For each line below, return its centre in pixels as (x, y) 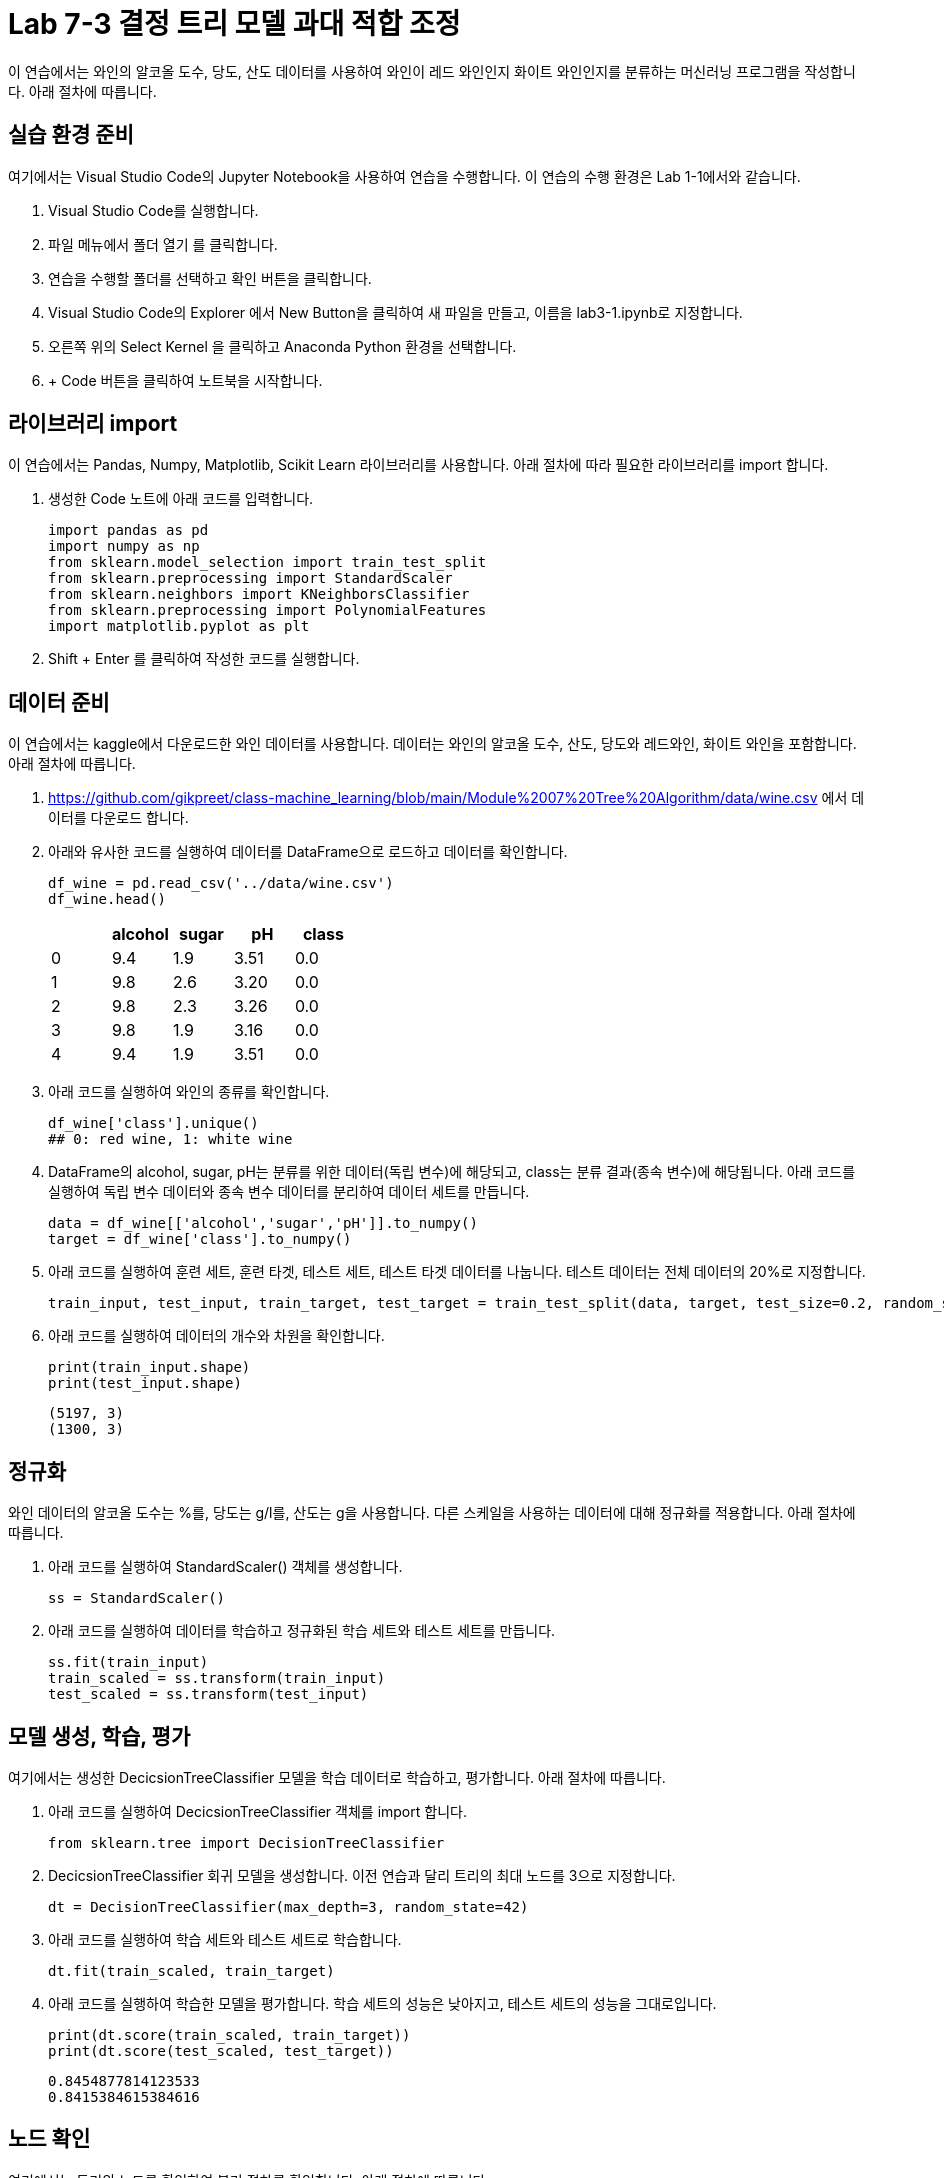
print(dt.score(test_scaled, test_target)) (221, 2050)
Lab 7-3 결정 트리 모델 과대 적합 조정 (234, 24)
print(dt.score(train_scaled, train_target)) (229, 2034)
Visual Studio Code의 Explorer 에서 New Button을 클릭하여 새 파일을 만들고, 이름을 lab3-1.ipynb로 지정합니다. (395, 312)
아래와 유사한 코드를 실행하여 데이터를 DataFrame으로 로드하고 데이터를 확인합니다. (308, 852)
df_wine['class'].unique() (153, 1123)
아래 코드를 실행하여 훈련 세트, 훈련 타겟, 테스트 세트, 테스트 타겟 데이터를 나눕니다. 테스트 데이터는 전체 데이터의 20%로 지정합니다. (457, 1272)
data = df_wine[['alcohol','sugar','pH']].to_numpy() (263, 1223)
